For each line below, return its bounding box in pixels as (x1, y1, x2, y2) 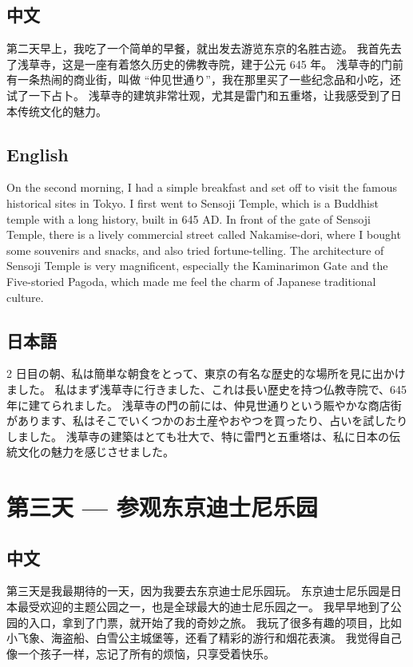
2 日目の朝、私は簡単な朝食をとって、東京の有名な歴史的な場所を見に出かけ (6, 365, 406, 382)
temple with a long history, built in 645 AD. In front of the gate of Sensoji (6, 210, 371, 227)
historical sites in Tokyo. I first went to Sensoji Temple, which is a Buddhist (6, 194, 379, 211)
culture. (6, 288, 44, 305)
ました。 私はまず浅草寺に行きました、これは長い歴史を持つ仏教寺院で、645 (6, 380, 407, 397)
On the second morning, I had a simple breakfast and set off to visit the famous (6, 179, 397, 196)
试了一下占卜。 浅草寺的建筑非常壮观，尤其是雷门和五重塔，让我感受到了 (6, 86, 391, 103)
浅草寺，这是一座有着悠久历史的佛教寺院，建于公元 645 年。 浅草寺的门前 (17, 55, 403, 72)
